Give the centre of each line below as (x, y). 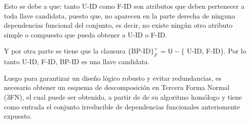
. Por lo (235, 51)
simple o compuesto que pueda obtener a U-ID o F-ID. (86, 34)
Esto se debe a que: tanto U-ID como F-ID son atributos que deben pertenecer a (124, 6)
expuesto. (18, 116)
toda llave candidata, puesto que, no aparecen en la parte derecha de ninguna (120, 15)
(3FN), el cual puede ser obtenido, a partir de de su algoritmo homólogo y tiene (123, 97)
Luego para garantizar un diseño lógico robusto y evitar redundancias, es (113, 78)
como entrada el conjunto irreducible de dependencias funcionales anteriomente (122, 106)
